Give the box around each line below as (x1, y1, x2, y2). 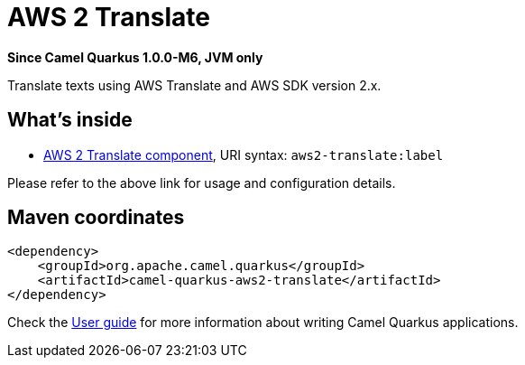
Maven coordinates (7, 206, 185, 229)
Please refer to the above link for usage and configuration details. (7, 174, 396, 191)
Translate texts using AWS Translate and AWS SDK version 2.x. (7, 77, 382, 93)
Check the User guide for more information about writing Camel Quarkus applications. (7, 314, 519, 331)
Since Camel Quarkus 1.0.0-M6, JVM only (7, 49, 263, 65)
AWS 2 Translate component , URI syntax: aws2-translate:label (43, 146, 444, 163)
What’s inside (7, 108, 133, 132)
